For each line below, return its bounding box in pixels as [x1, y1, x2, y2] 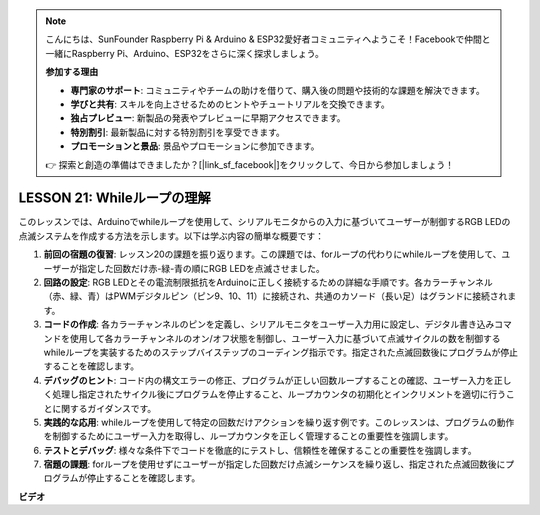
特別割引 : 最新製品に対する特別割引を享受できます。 [70, 126, 285, 138]
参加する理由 [45, 66, 99, 78]
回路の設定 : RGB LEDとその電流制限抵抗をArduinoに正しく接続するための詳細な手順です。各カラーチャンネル [43, 276, 494, 288]
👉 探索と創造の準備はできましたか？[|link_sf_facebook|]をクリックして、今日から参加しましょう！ [45, 158, 455, 170]
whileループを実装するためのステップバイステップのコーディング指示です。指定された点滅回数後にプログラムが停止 [43, 346, 519, 358]
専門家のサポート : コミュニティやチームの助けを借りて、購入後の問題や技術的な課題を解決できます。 [70, 84, 485, 96]
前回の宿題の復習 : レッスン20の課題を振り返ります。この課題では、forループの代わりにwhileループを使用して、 [43, 248, 502, 260]
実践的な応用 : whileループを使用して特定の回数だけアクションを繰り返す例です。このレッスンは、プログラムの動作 [43, 416, 515, 428]
